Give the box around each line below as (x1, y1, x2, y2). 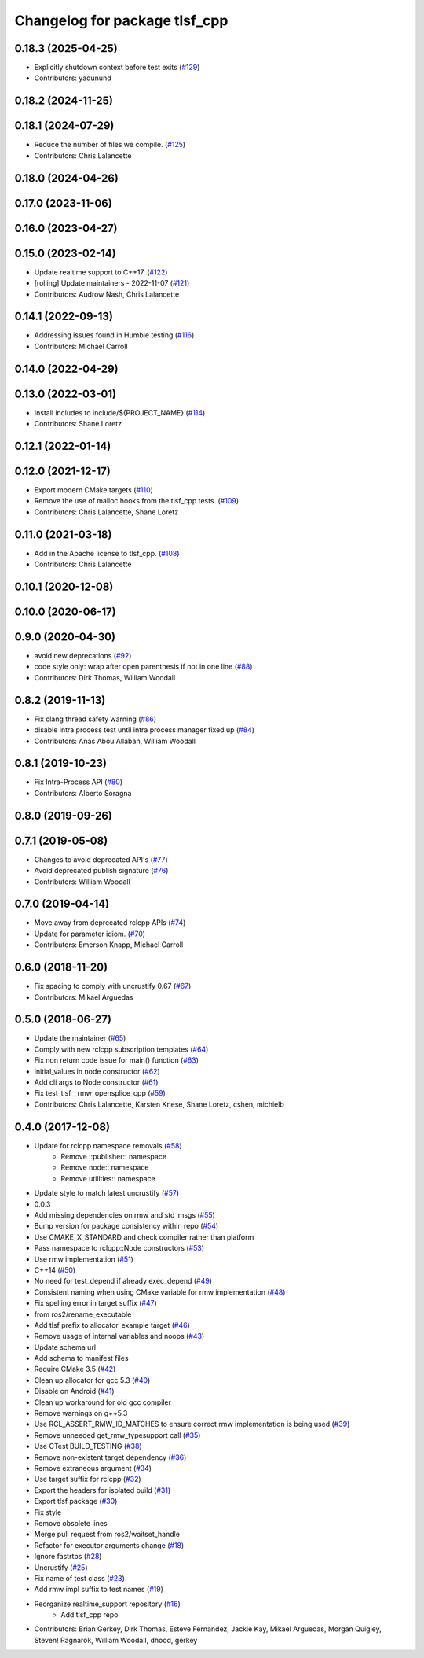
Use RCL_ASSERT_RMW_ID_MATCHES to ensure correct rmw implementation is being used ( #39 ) (34, 1420, 350, 1429)
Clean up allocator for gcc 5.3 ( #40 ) (34, 1375, 151, 1384)
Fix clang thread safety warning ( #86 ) (34, 714, 157, 724)
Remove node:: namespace (60, 1162, 149, 1172)
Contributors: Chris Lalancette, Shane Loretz (34, 507, 179, 517)
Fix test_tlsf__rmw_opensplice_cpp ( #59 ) (34, 1089, 166, 1098)
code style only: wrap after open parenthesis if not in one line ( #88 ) (34, 661, 253, 672)
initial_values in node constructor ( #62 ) (34, 1067, 160, 1076)
